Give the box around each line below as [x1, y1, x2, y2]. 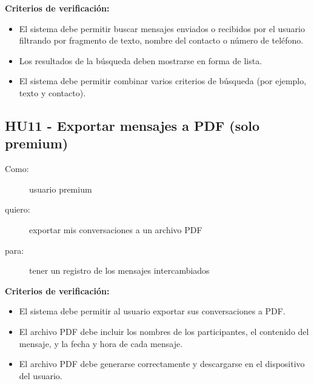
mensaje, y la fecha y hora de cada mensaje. [19, 337, 183, 349]
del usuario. [19, 369, 62, 382]
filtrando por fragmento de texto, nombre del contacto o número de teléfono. [19, 34, 304, 47]
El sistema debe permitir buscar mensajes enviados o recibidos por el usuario [19, 22, 305, 35]
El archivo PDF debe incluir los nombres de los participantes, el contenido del [19, 325, 309, 337]
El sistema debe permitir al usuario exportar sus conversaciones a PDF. [19, 305, 286, 317]
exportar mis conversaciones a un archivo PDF [29, 223, 202, 236]
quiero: [5, 203, 30, 216]
